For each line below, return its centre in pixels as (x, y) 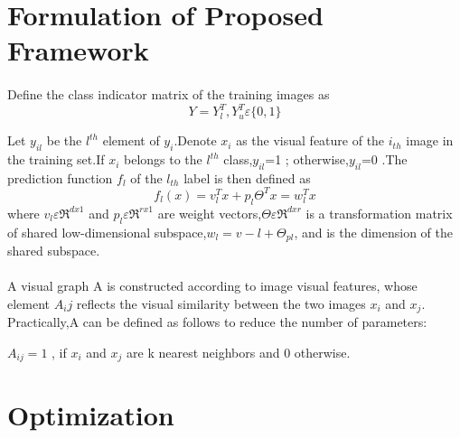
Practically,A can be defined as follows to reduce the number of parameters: (217, 322)
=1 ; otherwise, (307, 159)
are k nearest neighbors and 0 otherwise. (239, 352)
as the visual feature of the (310, 140)
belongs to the (163, 159)
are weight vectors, (210, 213)
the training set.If (56, 159)
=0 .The (384, 159)
